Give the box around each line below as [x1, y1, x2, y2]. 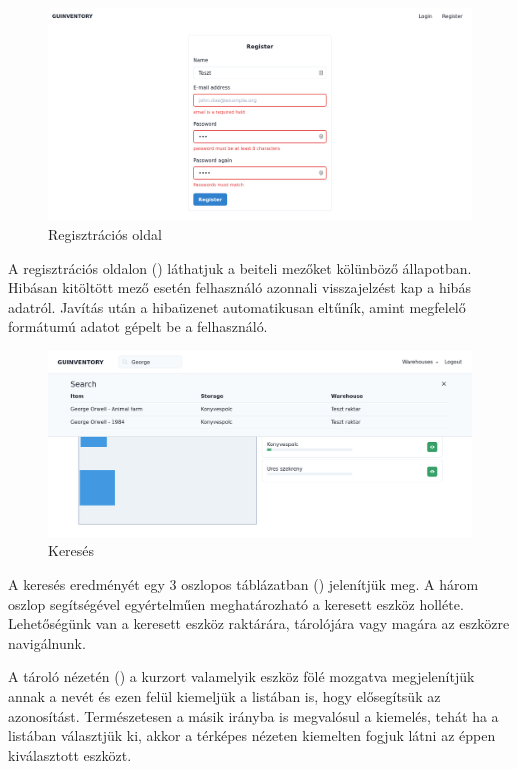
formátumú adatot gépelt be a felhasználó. [8, 316, 268, 337]
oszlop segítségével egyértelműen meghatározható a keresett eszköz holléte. [8, 593, 464, 614]
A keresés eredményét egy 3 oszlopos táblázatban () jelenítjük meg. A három [8, 574, 479, 595]
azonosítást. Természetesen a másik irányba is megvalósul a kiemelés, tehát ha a [8, 705, 499, 726]
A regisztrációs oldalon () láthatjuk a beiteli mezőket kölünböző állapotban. [8, 257, 472, 278]
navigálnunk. [8, 632, 86, 653]
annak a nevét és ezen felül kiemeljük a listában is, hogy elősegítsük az [8, 686, 441, 707]
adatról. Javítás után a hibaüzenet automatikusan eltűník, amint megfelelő [8, 296, 466, 317]
